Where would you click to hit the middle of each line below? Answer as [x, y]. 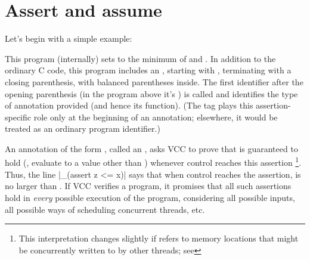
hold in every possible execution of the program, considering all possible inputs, [150, 197]
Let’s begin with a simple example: [69, 38]
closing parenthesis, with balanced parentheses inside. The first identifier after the [154, 81]
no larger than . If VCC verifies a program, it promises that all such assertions [148, 186]
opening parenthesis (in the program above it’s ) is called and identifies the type [151, 93]
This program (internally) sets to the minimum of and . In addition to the [140, 58]
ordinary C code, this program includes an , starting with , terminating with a [148, 70]
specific [18, 117]
